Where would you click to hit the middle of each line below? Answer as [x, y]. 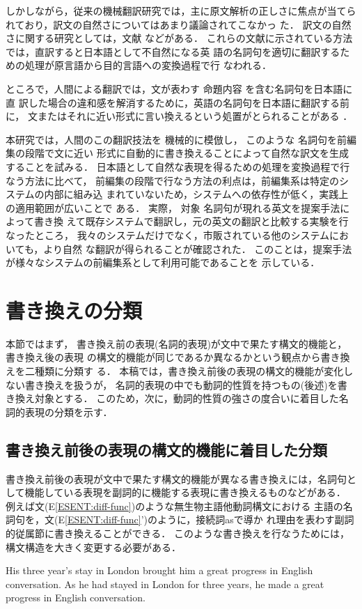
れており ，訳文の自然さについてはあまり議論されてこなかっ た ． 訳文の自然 [179, 24]
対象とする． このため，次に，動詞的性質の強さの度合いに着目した [187, 398]
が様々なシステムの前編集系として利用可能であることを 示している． [163, 262]
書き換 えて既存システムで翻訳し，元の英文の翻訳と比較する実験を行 [191, 221]
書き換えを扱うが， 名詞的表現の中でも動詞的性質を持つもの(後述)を [181, 384]
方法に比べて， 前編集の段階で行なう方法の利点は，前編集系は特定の [182, 180]
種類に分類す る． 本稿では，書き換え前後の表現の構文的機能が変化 [189, 371]
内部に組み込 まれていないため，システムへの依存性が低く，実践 [191, 194]
